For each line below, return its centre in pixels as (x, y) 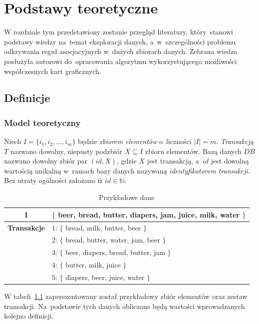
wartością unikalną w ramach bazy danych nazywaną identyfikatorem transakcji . (127, 170)
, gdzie (127, 161)
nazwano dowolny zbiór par (46, 161)
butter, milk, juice (93, 265)
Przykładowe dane (127, 197)
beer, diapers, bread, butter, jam (115, 252)
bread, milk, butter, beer (103, 227)
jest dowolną (230, 161)
